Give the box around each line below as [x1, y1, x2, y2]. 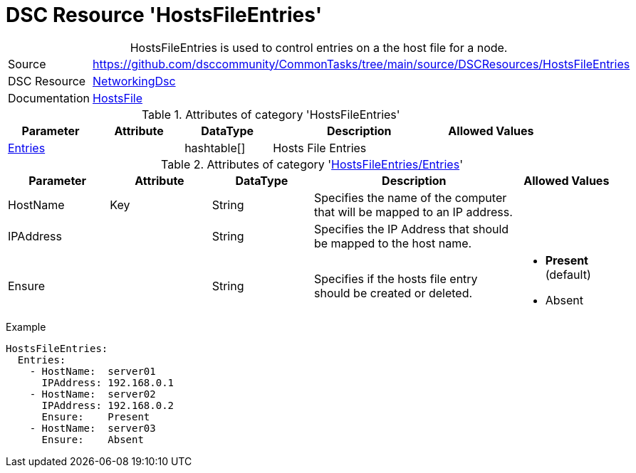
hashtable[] [184, 140, 246, 155]
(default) [545, 267, 591, 282]
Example [6, 320, 46, 333]
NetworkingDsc [93, 73, 176, 88]
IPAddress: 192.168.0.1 [41, 376, 174, 388]
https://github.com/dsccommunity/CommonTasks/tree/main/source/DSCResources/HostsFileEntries [93, 56, 630, 71]
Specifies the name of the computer [313, 190, 507, 205]
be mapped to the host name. [313, 235, 472, 250]
